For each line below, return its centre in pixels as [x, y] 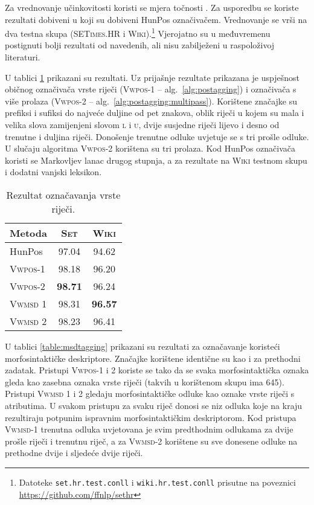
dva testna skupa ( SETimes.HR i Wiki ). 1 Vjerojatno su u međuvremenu [138, 32]
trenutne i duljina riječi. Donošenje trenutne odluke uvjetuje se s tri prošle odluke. [157, 136]
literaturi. [23, 57]
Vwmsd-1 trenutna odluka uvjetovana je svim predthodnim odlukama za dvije [149, 429]
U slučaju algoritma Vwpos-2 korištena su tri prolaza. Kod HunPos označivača [150, 148]
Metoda [28, 233]
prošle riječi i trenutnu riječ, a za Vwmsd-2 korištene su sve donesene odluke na [151, 441]
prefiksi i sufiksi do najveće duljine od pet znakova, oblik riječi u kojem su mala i [155, 113]
